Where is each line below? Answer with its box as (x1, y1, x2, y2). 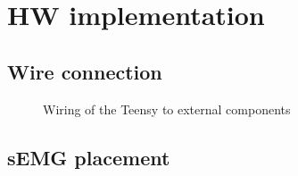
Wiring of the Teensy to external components (43, 99, 291, 118)
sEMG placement (7, 143, 170, 171)
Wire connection (7, 57, 162, 85)
